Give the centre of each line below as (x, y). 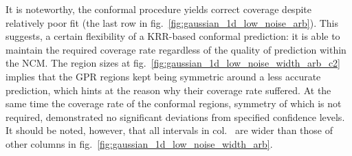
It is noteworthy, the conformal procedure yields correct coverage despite (158, 9)
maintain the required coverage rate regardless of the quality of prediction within (176, 49)
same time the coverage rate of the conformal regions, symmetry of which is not (174, 103)
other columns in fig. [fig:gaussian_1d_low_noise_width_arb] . (139, 143)
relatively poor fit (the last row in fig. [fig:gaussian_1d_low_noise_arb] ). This (172, 22)
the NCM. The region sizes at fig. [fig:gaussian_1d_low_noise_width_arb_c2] (173, 63)
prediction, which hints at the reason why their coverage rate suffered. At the (168, 90)
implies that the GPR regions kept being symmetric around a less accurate (163, 76)
